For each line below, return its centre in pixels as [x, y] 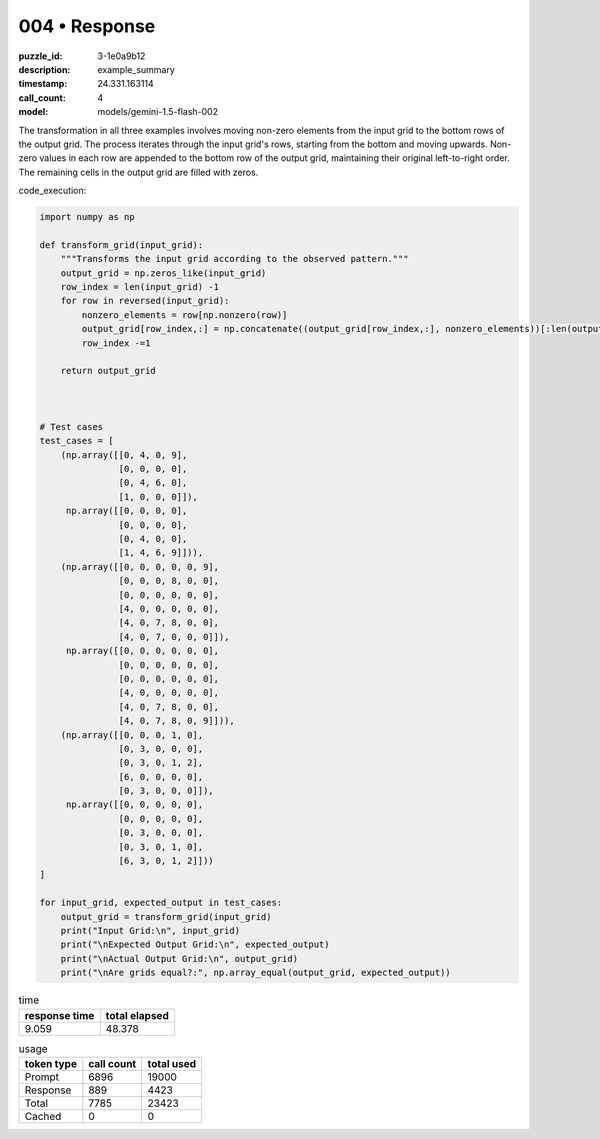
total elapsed [137, 1015]
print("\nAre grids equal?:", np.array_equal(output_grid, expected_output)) [256, 973]
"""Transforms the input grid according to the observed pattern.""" [234, 259]
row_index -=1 [116, 343]
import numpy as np [87, 217]
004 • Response [87, 26]
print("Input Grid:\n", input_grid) [150, 930]
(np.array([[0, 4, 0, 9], [124, 454]
